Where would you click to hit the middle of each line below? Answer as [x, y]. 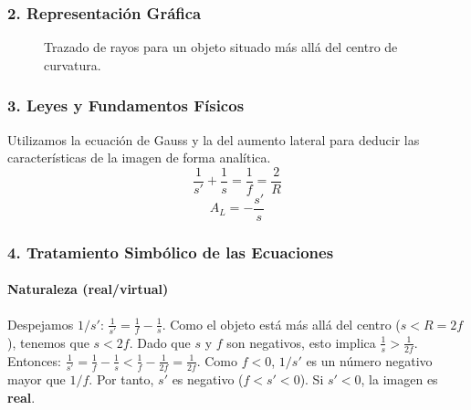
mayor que [37, 379]
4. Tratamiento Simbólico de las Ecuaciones [171, 252]
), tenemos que [48, 342]
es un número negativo [369, 360]
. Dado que [160, 342]
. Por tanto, [121, 379]
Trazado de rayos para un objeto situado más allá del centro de [221, 47]
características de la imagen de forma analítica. [139, 158]
